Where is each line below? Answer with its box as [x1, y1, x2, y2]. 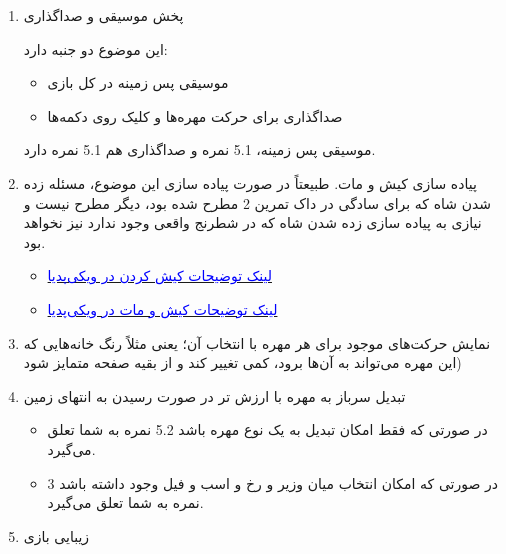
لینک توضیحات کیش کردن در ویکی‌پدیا [47, 265, 272, 286]
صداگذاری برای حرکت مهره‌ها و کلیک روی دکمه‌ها [47, 105, 343, 126]
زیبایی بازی [23, 525, 90, 546]
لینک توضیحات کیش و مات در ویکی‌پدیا [47, 298, 278, 319]
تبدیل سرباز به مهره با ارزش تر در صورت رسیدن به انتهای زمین [23, 385, 406, 406]
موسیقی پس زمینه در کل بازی [47, 72, 229, 93]
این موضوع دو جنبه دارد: [23, 38, 168, 59]
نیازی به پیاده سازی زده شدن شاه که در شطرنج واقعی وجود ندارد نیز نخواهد [23, 212, 482, 233]
